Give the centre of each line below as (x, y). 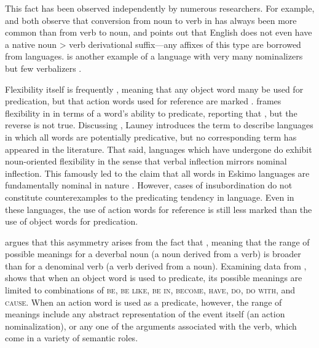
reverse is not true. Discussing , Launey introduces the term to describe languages (159, 125)
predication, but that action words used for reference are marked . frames (143, 101)
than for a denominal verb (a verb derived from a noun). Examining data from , (156, 265)
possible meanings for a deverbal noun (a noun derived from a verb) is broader (153, 254)
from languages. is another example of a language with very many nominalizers (154, 56)
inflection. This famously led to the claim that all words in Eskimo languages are (157, 173)
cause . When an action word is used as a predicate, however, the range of (144, 302)
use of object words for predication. (72, 221)
